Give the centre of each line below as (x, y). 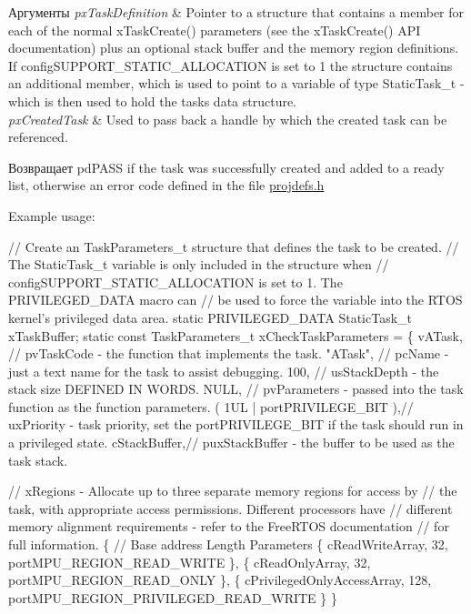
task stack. (38, 460)
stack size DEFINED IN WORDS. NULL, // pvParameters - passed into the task (236, 389)
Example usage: (52, 215)
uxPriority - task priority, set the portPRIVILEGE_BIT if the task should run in (236, 424)
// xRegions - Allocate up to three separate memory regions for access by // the (233, 491)
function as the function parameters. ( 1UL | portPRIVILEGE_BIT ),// (211, 406)
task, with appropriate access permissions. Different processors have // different (230, 508)
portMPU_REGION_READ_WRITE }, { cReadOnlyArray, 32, (190, 562)
